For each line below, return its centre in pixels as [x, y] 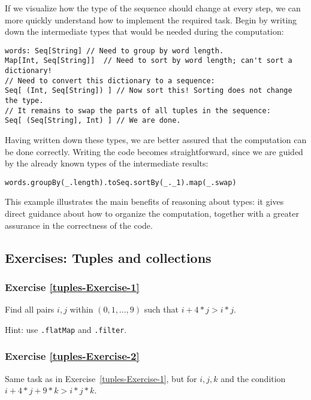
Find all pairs [30, 309]
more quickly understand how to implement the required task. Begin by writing [151, 19]
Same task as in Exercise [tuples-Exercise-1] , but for [101, 378]
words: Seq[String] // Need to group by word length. [114, 51]
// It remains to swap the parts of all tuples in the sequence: [138, 110]
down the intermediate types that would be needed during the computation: [144, 31]
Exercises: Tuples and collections [108, 257]
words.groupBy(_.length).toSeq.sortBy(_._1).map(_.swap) [121, 182]
